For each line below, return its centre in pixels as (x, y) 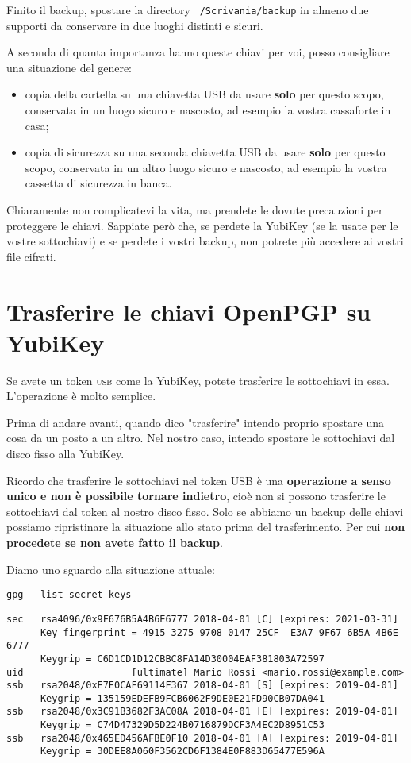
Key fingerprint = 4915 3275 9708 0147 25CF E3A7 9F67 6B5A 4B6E (219, 632)
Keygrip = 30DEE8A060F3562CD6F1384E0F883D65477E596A (182, 751)
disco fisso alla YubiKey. (65, 454)
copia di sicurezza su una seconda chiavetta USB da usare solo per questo (205, 152)
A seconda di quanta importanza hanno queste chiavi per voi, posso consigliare (198, 52)
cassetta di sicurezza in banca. (98, 183)
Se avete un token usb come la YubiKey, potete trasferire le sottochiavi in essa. (198, 380)
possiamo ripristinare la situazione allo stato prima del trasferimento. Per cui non (206, 527)
